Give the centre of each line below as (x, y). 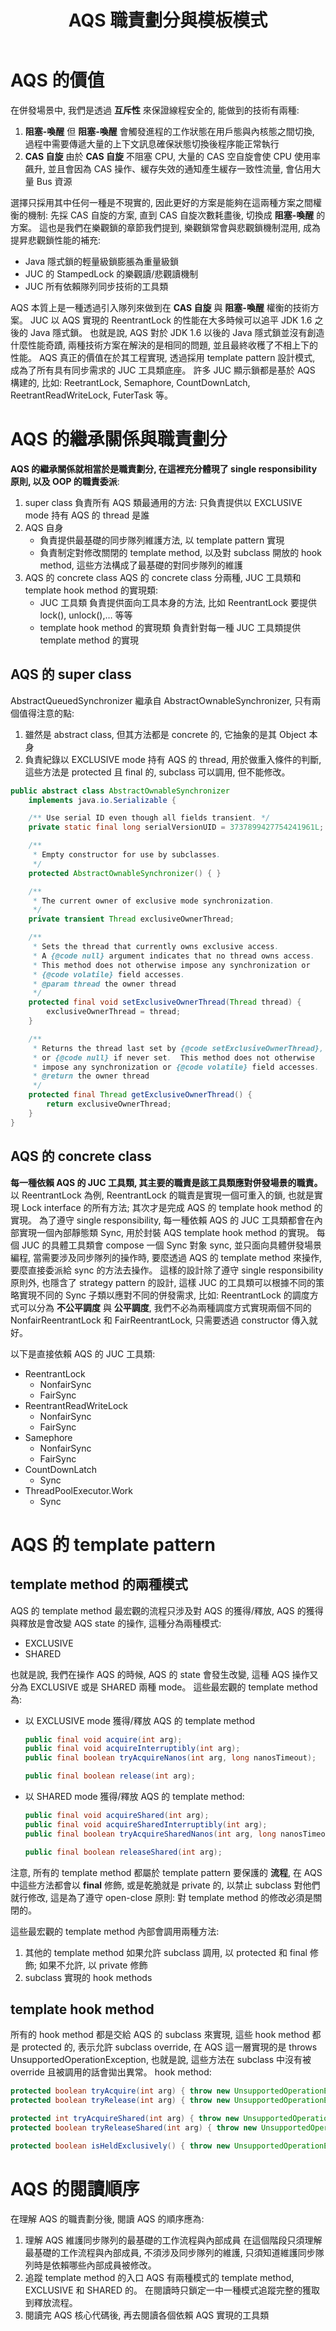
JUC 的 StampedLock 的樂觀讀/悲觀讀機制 (111, 273)
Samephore (48, 1437)
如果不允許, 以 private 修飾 (93, 1965)
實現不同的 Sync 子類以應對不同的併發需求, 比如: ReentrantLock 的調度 (164, 1295)
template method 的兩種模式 (99, 1584)
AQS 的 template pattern (113, 1544)
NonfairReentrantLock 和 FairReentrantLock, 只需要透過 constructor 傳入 (160, 1320)
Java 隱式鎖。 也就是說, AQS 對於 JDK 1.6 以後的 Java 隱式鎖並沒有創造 (177, 332)
